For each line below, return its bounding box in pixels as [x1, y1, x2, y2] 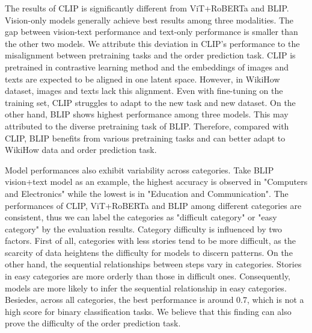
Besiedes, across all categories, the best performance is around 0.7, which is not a [5, 293, 304, 306]
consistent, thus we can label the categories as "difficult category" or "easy [5, 211, 277, 223]
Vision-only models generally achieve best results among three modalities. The [5, 13, 294, 26]
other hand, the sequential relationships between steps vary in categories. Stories [5, 258, 302, 270]
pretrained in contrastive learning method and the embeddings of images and [5, 60, 289, 73]
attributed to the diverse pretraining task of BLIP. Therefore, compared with [5, 119, 289, 132]
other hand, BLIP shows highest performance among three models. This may [5, 108, 289, 120]
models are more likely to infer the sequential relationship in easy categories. [5, 281, 287, 294]
